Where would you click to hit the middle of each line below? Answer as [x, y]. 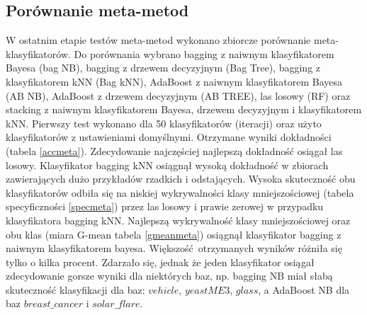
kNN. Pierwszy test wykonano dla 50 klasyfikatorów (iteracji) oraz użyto [164, 123]
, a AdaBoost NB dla [304, 289]
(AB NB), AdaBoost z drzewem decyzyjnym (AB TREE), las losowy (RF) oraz [178, 95]
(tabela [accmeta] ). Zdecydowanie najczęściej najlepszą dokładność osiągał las [174, 150]
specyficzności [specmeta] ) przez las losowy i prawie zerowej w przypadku [165, 206]
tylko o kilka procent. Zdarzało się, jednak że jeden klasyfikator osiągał [160, 262]
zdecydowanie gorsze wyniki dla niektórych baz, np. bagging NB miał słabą [169, 276]
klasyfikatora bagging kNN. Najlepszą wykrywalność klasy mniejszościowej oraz [178, 220]
